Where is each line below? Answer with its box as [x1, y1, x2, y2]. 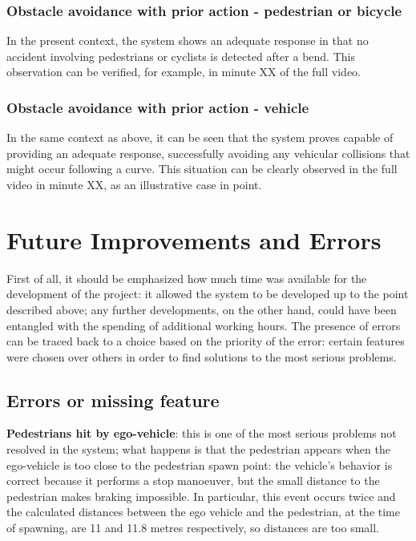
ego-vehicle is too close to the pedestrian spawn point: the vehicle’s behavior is [6, 456, 393, 473]
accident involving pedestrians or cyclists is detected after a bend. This [6, 47, 355, 64]
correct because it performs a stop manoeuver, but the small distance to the [6, 472, 380, 489]
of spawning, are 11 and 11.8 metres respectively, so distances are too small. [6, 519, 379, 536]
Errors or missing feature [6, 387, 220, 412]
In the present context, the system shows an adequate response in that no [6, 32, 369, 49]
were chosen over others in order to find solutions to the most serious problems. [6, 348, 397, 365]
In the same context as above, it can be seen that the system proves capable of [6, 129, 394, 146]
